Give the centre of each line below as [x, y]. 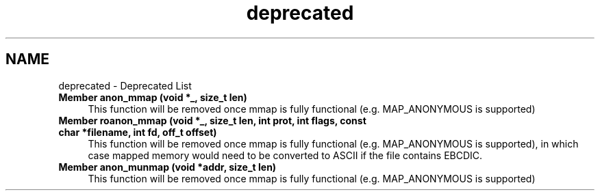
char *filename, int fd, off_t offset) [138, 132]
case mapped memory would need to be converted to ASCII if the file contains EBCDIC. [285, 155]
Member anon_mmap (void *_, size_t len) [153, 97]
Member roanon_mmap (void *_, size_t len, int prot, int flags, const [212, 120]
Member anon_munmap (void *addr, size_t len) [167, 167]
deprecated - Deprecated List [125, 85]
